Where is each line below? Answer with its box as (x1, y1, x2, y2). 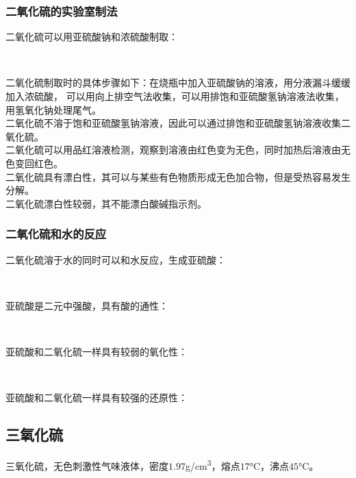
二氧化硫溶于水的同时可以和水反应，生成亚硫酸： (5, 252, 226, 266)
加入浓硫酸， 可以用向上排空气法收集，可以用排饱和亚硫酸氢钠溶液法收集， (5, 89, 344, 103)
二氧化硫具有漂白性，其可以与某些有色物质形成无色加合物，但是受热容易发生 (5, 169, 351, 184)
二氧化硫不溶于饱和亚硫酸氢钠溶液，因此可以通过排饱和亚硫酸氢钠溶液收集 (5, 116, 341, 130)
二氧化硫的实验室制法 (5, 2, 118, 19)
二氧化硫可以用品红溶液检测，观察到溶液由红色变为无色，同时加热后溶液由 (5, 142, 341, 157)
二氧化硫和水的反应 (5, 225, 107, 242)
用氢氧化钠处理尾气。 (5, 102, 101, 116)
